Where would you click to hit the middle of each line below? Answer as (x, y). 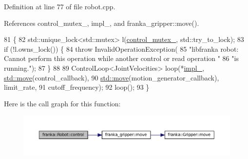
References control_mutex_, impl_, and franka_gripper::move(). (102, 23)
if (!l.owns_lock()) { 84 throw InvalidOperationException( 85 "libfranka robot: (121, 49)
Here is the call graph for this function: (62, 103)
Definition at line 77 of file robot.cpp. (60, 6)
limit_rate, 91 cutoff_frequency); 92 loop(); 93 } (77, 87)
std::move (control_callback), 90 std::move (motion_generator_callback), (112, 77)
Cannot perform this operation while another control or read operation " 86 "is (121, 58)
